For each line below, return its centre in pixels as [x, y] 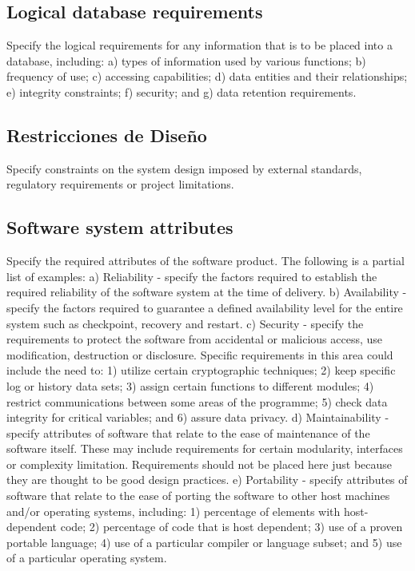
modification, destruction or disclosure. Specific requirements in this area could [200, 354]
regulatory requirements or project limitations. [120, 184]
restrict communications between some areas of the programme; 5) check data [197, 401]
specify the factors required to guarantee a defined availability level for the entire [205, 307]
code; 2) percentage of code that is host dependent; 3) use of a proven [231, 527]
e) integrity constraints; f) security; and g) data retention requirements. [182, 91]
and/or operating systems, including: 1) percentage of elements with [174, 511]
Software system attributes [120, 227]
